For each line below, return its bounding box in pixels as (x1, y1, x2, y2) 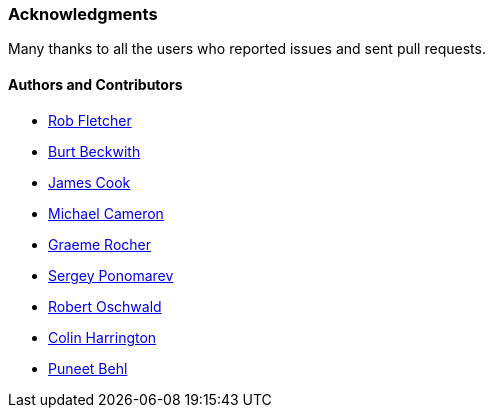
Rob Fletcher (48, 111, 132, 129)
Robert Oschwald (48, 297, 162, 315)
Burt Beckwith (48, 142, 141, 160)
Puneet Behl (48, 359, 128, 377)
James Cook (48, 173, 131, 191)
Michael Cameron (48, 204, 164, 222)
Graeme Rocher (48, 235, 152, 253)
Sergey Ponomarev (48, 266, 174, 284)
